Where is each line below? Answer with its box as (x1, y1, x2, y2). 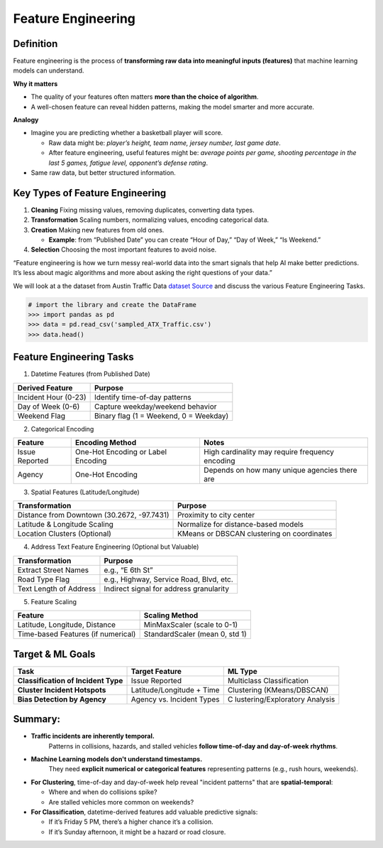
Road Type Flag (17, 574, 70, 584)
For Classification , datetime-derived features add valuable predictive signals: (30, 807, 258, 816)
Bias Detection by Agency (17, 694, 106, 704)
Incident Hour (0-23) (17, 392, 87, 402)
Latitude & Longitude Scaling (17, 520, 113, 530)
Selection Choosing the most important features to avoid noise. (30, 245, 217, 254)
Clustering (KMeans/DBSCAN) (227, 685, 329, 694)
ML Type (227, 666, 258, 676)
